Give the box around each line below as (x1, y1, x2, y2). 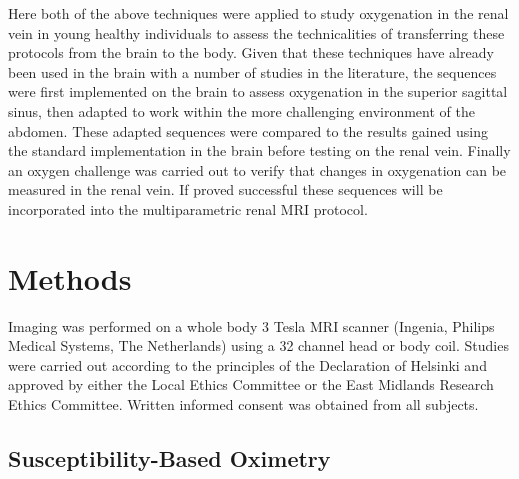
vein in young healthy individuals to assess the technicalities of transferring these (8, 22, 505, 43)
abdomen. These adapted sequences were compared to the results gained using (8, 120, 489, 141)
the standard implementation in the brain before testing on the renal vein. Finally (8, 140, 511, 161)
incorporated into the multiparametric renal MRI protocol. (8, 198, 368, 219)
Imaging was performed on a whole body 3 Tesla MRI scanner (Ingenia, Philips (8, 315, 495, 336)
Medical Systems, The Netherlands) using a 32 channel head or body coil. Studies (8, 335, 509, 356)
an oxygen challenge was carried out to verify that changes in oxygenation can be (8, 159, 507, 180)
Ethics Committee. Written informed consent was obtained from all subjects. (8, 394, 479, 415)
